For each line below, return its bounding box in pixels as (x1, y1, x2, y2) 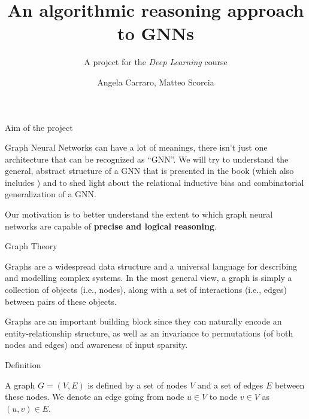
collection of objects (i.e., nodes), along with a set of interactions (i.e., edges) (5, 283, 287, 296)
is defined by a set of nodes (87, 378, 187, 391)
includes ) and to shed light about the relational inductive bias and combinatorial (5, 176, 304, 188)
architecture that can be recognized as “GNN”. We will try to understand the (5, 152, 289, 165)
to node (209, 390, 238, 403)
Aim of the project (5, 121, 73, 133)
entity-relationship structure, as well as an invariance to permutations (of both (5, 326, 293, 339)
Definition (5, 359, 41, 371)
